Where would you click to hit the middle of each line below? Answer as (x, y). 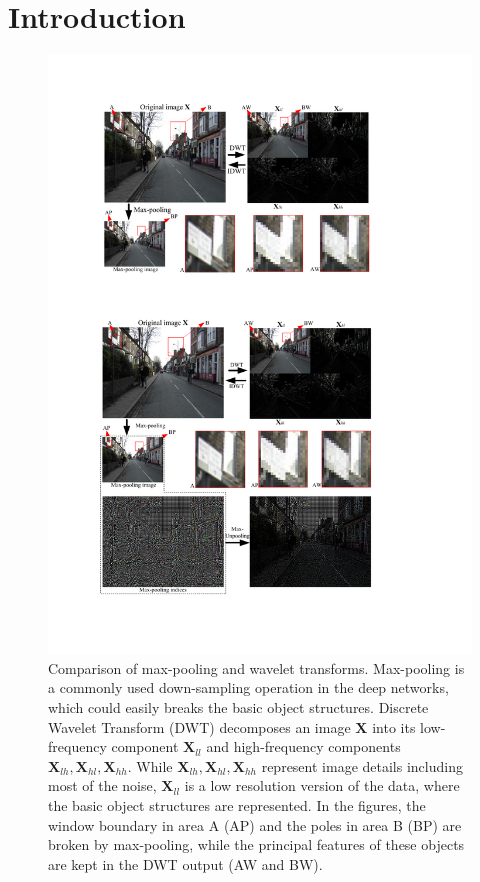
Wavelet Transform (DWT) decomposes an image (199, 726)
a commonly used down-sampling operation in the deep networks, (248, 687)
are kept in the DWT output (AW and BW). (185, 863)
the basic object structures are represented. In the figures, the (237, 804)
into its (394, 726)
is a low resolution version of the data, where (322, 785)
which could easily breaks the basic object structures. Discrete (238, 707)
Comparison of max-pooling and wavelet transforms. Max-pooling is (256, 667)
